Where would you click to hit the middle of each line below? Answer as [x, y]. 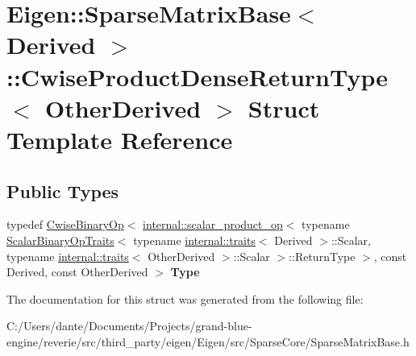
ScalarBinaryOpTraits [60, 240]
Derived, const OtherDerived [77, 272]
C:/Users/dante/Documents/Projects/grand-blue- [129, 326]
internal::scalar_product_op [213, 224]
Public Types [63, 190]
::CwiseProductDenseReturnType [198, 76]
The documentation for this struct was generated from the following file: [185, 298]
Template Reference [120, 139]
